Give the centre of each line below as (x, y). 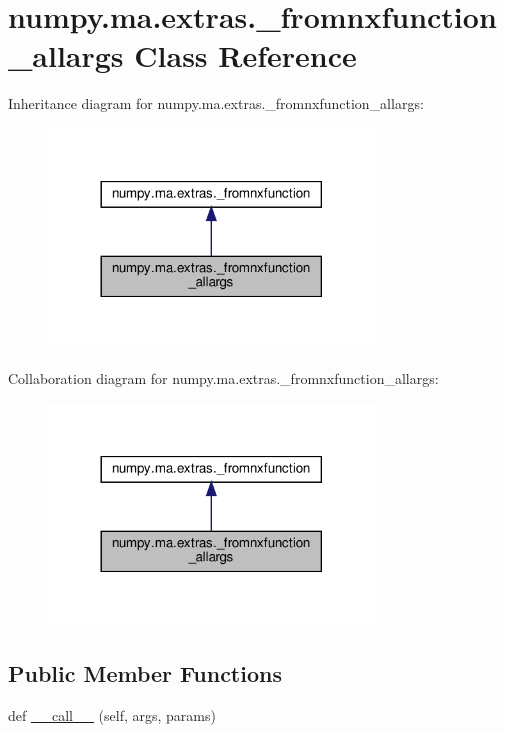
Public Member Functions (145, 672)
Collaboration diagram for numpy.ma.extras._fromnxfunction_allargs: (223, 377)
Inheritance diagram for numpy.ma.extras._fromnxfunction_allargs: (216, 103)
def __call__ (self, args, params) (112, 714)
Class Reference (245, 55)
